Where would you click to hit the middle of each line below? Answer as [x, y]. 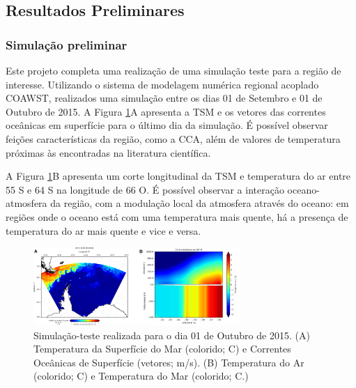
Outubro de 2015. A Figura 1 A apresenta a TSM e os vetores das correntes [166, 111]
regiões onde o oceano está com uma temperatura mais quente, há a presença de [177, 216]
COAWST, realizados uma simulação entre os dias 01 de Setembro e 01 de [164, 98]
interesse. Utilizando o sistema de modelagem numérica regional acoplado [162, 84]
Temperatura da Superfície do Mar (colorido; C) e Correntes [162, 349]
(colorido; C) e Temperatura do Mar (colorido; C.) [141, 376]
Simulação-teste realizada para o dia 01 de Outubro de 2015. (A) [172, 335]
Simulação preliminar [67, 44]
